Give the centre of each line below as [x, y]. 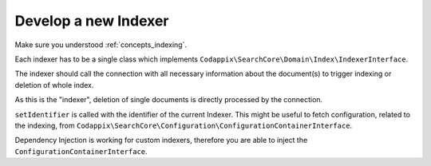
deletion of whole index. [54, 85]
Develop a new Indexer [92, 21]
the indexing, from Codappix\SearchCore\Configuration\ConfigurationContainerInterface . [184, 125]
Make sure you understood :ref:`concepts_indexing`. [101, 45]
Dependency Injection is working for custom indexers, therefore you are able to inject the [161, 140]
